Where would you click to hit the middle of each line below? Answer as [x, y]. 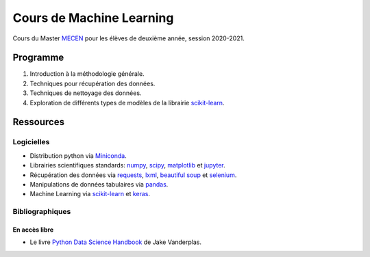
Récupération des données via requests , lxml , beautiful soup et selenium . [133, 175]
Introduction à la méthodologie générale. [87, 74]
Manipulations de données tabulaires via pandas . [99, 184]
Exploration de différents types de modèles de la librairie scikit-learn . [127, 103]
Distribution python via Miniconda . [78, 155]
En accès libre [33, 230]
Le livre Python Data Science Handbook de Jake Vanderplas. [116, 242]
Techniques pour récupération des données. [92, 83]
